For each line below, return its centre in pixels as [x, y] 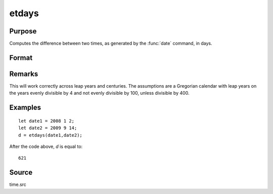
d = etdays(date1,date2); [51, 135]
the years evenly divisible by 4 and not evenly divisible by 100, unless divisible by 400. [99, 93]
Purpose [23, 31]
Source [21, 172]
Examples [25, 108]
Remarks [24, 74]
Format [21, 57]
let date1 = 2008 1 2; [47, 121]
